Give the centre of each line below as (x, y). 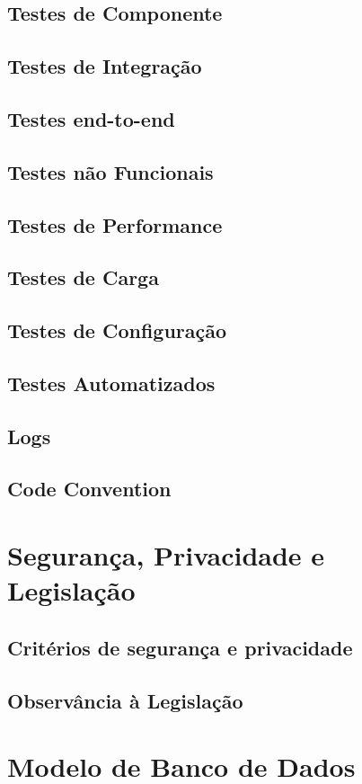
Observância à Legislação (125, 700)
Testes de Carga (83, 277)
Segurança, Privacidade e (166, 555)
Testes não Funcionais (110, 171)
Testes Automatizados (111, 383)
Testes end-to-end (91, 118)
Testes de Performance (115, 224)
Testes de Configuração (117, 330)
